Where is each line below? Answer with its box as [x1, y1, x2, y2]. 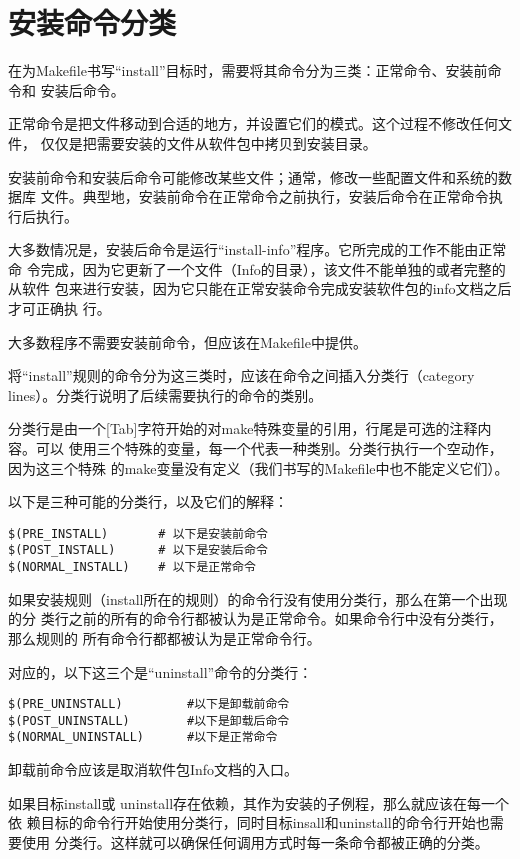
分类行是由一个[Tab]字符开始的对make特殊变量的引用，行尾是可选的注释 [8, 418, 478, 439]
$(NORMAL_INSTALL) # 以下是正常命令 [8, 560, 256, 575]
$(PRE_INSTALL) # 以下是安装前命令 [8, 526, 268, 541]
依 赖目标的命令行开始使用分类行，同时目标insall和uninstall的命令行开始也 [8, 812, 490, 833]
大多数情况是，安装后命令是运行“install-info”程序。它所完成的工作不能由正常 [8, 239, 507, 260]
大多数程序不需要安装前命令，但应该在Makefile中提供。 [8, 331, 367, 352]
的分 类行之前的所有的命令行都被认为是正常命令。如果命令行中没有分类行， [8, 608, 503, 629]
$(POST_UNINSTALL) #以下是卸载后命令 [8, 713, 290, 728]
